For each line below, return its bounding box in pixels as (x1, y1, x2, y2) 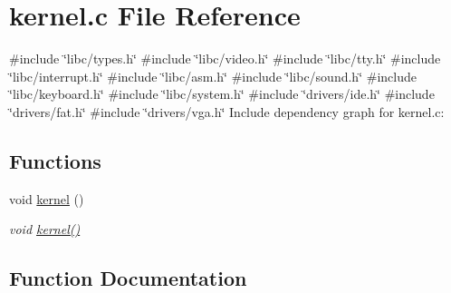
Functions (9, 146, 101, 174)
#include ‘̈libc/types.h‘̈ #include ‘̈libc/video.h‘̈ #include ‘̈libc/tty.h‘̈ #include (9, 49, 441, 68)
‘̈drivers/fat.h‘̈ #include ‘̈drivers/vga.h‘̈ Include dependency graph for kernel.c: (9, 102, 445, 121)
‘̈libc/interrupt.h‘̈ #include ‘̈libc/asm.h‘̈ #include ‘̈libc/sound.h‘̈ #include (9, 66, 417, 85)
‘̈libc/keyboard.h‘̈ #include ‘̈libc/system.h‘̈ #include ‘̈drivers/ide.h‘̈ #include (9, 84, 435, 103)
